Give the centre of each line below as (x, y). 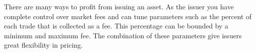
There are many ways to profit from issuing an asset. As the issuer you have (119, 6)
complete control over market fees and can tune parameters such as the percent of (128, 16)
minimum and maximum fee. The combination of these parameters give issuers (123, 35)
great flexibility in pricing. (43, 45)
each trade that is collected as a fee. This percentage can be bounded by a (116, 26)
